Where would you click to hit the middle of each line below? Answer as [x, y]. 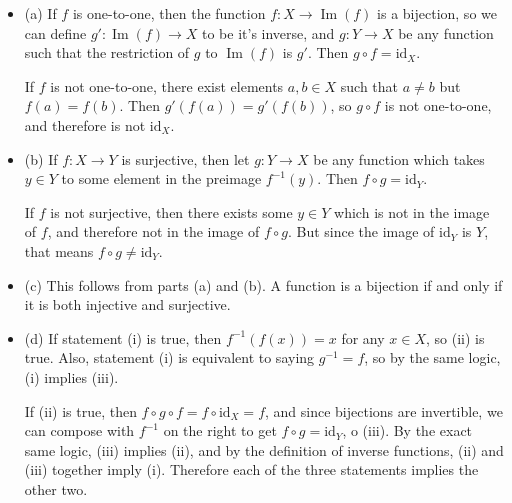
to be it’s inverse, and [268, 32]
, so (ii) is [455, 337]
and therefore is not [85, 124]
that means [59, 250]
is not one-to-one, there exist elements [167, 85]
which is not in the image [412, 211]
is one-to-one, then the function [169, 13]
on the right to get [220, 430]
